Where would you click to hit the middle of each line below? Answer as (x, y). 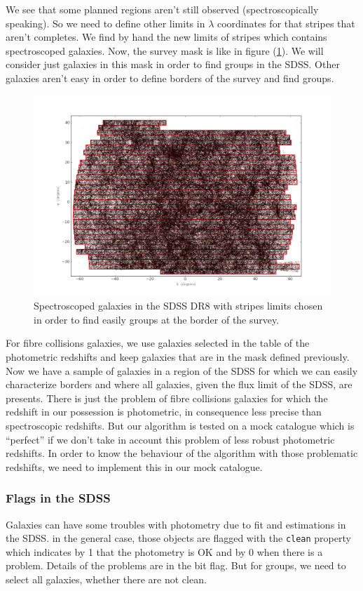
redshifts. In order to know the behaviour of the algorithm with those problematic (182, 453)
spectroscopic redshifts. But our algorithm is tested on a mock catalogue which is (180, 426)
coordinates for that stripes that (286, 23)
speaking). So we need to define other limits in (105, 23)
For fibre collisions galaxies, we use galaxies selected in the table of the (158, 343)
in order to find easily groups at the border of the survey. (157, 319)
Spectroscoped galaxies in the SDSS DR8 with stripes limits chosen (178, 306)
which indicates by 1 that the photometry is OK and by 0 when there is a (164, 551)
